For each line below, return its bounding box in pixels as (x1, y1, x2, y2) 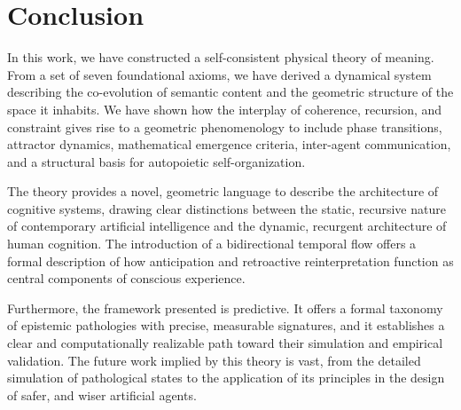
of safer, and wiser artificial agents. (7, 385, 197, 404)
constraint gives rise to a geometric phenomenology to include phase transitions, (7, 117, 442, 136)
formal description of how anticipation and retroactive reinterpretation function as (7, 251, 454, 270)
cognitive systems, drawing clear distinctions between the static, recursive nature (7, 199, 446, 217)
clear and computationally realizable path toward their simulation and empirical (7, 334, 443, 352)
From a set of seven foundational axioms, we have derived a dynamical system (7, 65, 432, 83)
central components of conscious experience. (7, 269, 246, 288)
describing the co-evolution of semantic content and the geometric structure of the (7, 83, 454, 101)
